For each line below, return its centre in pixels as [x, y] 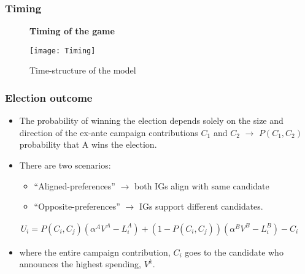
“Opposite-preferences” [77, 206]
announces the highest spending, [80, 264]
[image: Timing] [63, 51]
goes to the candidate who [234, 252]
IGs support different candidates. [201, 206]
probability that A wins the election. [88, 144]
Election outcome [49, 97]
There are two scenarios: [65, 165]
